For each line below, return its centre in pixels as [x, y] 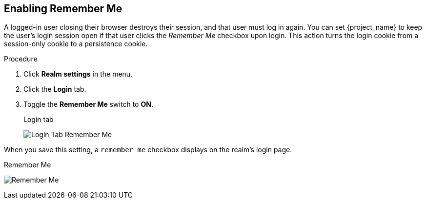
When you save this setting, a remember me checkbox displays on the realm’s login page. [148, 150]
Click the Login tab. [55, 89]
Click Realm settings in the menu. [78, 74]
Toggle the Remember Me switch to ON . [88, 104]
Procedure [21, 59]
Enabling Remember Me [63, 9]
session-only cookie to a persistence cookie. [76, 44]
